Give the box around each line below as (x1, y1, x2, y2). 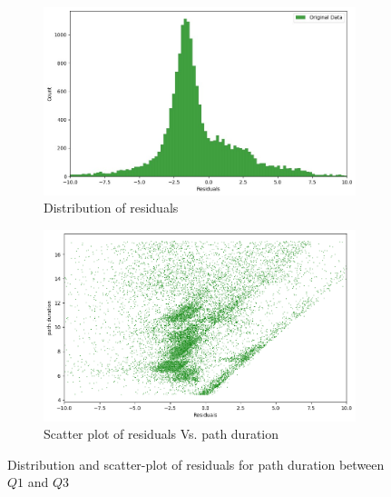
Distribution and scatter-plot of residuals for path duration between (7, 454, 385, 473)
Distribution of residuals (44, 198, 179, 217)
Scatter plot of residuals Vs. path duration (44, 424, 279, 443)
